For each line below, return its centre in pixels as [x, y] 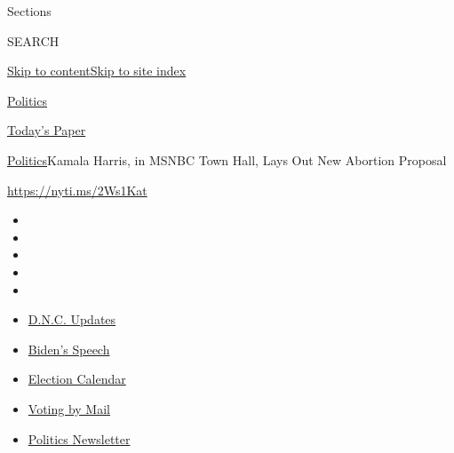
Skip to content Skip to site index [97, 71]
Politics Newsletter [79, 438]
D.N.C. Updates [72, 319]
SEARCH [33, 40]
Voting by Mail [69, 408]
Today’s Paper [47, 130]
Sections [29, 11]
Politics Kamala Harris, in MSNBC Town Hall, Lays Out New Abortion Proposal [227, 159]
